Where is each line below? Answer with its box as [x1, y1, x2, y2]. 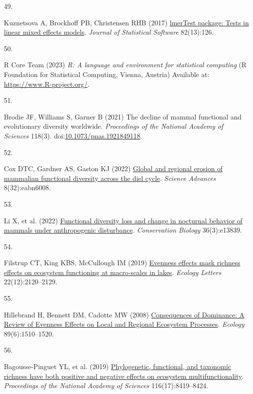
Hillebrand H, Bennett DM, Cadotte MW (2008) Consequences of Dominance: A [4, 309, 245, 319]
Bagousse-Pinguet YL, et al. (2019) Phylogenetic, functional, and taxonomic [4, 361, 231, 372]
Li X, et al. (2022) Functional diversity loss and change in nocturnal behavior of [4, 215, 243, 225]
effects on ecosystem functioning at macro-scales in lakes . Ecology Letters [4, 267, 221, 277]
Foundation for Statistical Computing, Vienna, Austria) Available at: [4, 69, 210, 79]
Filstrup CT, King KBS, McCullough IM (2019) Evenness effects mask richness [4, 257, 240, 268]
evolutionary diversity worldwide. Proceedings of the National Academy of [4, 121, 223, 131]
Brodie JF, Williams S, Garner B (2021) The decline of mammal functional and [4, 111, 242, 121]
